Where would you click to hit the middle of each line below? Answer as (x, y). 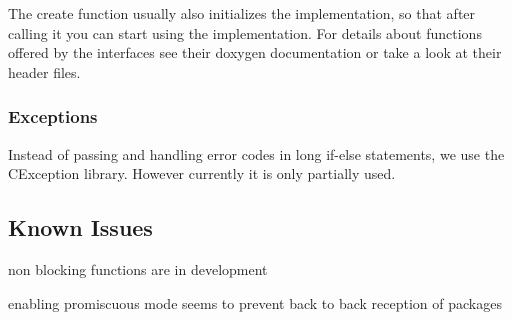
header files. (44, 71)
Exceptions (53, 116)
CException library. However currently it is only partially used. (202, 173)
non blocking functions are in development (138, 268)
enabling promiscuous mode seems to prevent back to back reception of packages (255, 302)
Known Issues (80, 227)
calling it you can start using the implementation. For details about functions (245, 32)
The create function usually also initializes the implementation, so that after (242, 13)
